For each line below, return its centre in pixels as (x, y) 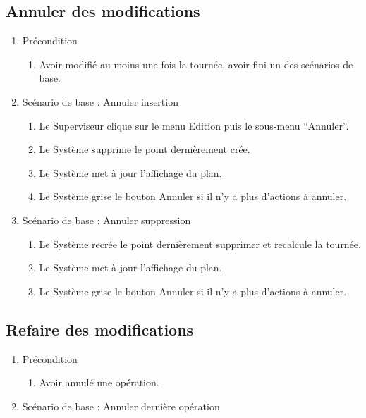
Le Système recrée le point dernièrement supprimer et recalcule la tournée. (200, 244)
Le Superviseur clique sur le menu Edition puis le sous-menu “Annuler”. (194, 125)
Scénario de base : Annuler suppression (106, 220)
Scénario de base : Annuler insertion (100, 101)
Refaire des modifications (100, 329)
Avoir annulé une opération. (99, 382)
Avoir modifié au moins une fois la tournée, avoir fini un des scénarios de (196, 64)
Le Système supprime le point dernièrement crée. (145, 149)
